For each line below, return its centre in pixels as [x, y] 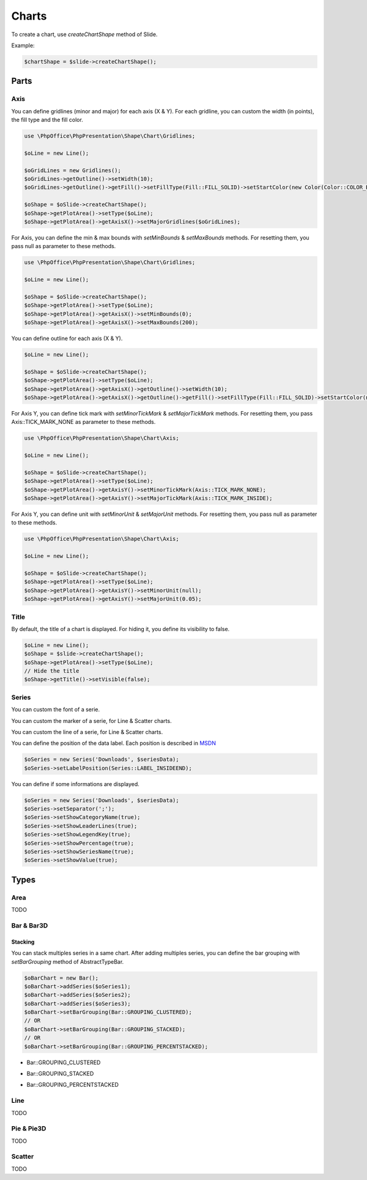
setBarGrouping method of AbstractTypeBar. [68, 961]
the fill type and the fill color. [47, 120]
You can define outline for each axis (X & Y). [67, 338]
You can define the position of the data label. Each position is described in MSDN [114, 743]
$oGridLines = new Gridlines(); [73, 170]
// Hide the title [52, 671]
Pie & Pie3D [29, 1129]
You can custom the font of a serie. [56, 709]
